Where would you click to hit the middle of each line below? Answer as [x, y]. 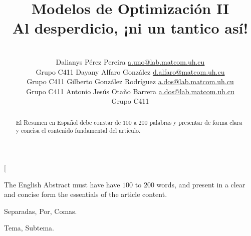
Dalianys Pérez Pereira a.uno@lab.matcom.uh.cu [130, 61]
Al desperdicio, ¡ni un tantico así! [130, 28]
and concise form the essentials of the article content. [86, 194]
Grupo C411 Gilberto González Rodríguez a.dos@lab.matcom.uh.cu [130, 81]
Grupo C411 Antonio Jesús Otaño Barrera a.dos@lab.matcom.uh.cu [130, 91]
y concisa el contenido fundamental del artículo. [78, 131]
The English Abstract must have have [62, 184]
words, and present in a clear [201, 184]
